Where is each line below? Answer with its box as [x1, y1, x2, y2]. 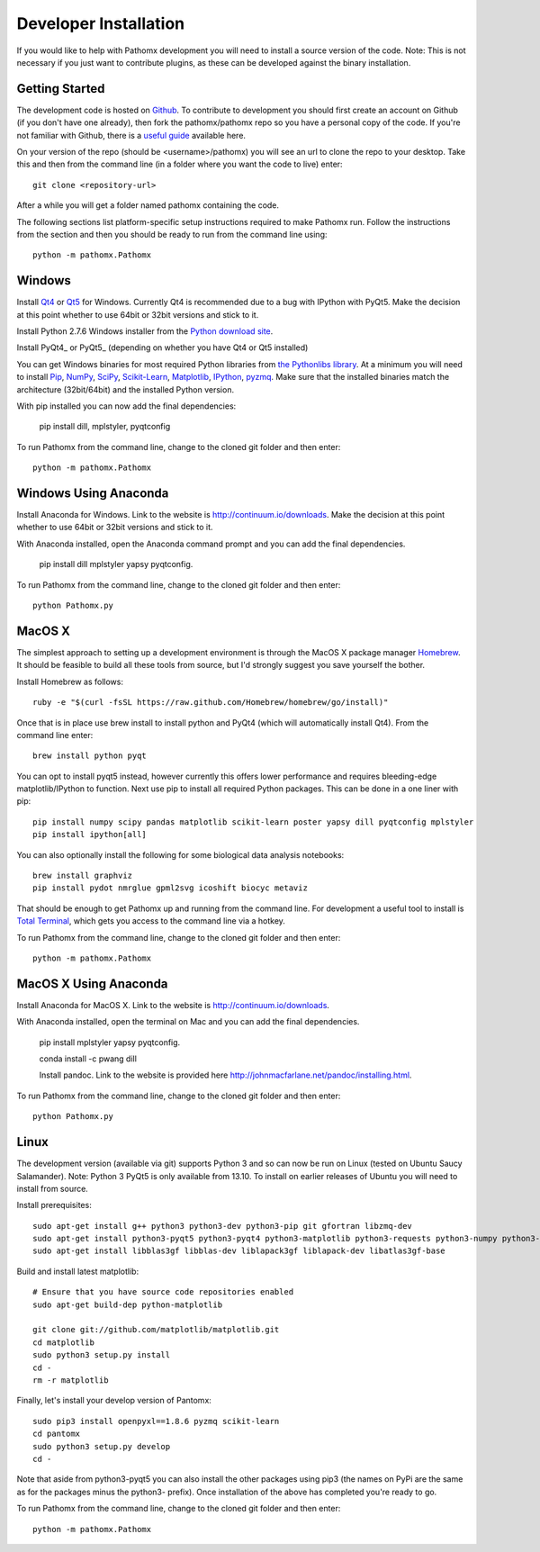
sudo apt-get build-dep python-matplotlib [32, 1299, 223, 1310]
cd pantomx [32, 1429, 81, 1439]
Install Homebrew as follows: [16, 676, 123, 687]
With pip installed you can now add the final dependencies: [16, 401, 237, 411]
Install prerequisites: [16, 1200, 92, 1211]
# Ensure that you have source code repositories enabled [32, 1287, 294, 1297]
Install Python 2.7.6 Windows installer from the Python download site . [16, 326, 274, 337]
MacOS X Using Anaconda [16, 976, 168, 991]
